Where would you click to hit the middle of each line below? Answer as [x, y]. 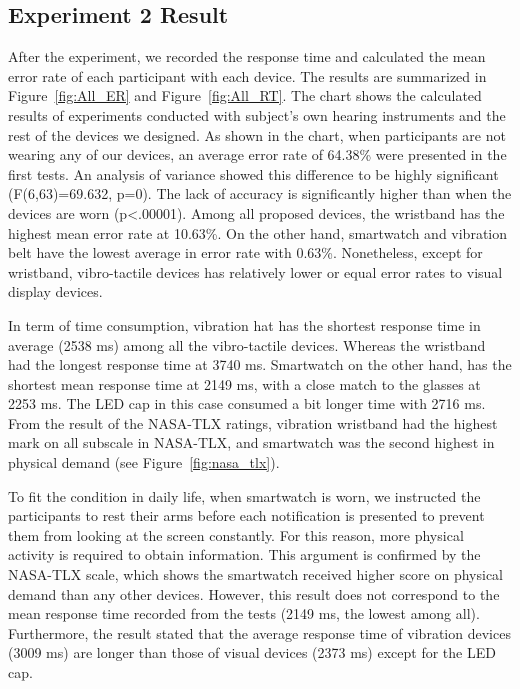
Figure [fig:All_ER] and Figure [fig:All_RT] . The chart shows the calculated [245, 95]
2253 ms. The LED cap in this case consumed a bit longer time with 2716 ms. [247, 403]
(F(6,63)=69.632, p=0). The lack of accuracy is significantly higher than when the [260, 193]
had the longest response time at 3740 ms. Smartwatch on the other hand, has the [260, 364]
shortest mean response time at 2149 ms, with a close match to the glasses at [244, 383]
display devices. [55, 291]
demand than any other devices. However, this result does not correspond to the [254, 593]
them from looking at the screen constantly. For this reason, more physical [236, 534]
